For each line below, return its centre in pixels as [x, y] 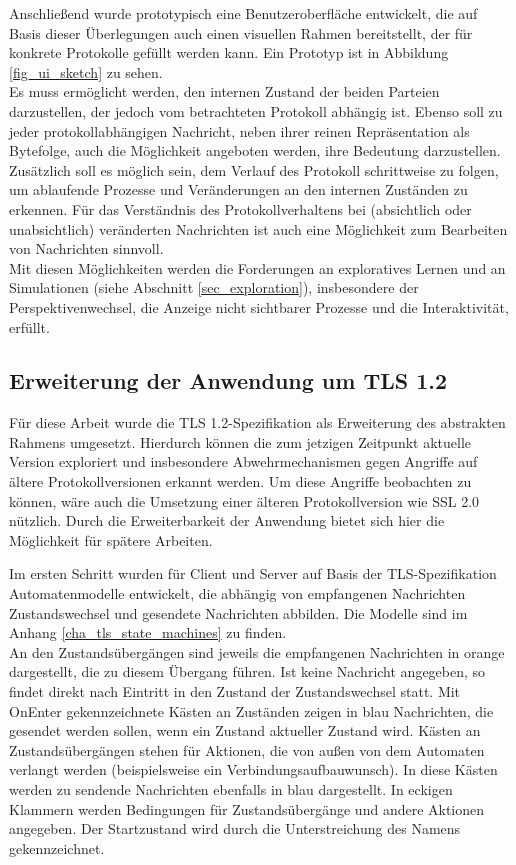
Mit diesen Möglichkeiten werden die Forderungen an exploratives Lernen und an [257, 267]
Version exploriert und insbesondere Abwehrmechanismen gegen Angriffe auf [243, 461]
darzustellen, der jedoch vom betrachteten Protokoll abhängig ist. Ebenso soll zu [256, 110]
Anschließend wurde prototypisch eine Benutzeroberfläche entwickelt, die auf [243, 13]
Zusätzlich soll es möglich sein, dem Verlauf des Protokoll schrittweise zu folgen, [254, 169]
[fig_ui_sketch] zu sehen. [86, 71]
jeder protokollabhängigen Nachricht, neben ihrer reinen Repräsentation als [239, 130]
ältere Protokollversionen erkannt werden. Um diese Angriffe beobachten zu [240, 481]
